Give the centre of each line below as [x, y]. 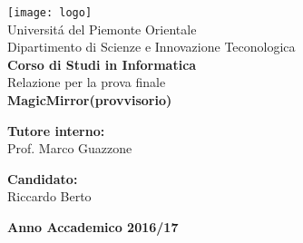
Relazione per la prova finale [87, 82]
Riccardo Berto [49, 196]
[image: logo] [50, 13]
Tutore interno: [56, 130]
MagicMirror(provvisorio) [90, 100]
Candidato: [43, 178]
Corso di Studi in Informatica [102, 64]
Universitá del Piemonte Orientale [102, 29]
